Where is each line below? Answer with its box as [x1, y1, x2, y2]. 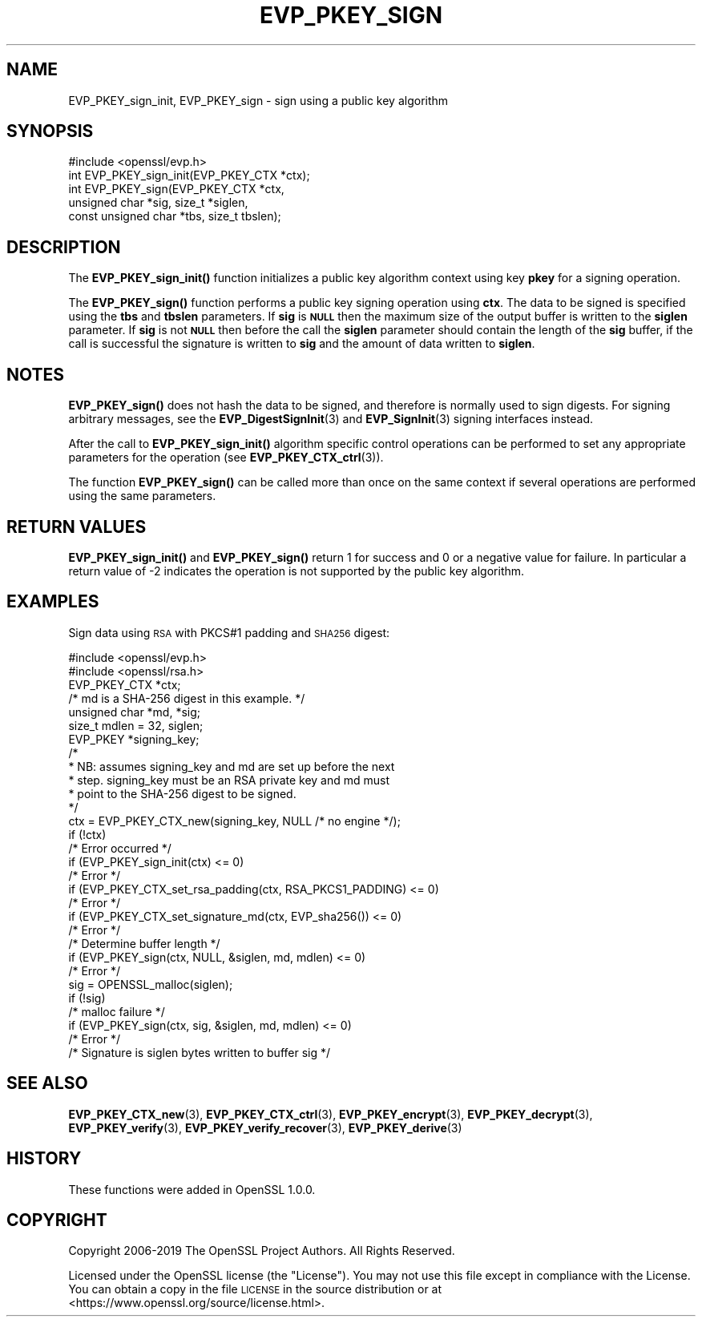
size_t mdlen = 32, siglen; [68, 718, 204, 732]
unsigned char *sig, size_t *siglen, [68, 196, 248, 210]
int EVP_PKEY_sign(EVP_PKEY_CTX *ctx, [68, 182, 284, 196]
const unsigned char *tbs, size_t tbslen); [68, 209, 281, 224]
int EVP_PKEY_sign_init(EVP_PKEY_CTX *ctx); [68, 168, 310, 183]
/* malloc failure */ [68, 1004, 165, 1018]
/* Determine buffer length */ [68, 936, 220, 950]
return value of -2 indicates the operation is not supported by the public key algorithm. [68, 563, 525, 578]
